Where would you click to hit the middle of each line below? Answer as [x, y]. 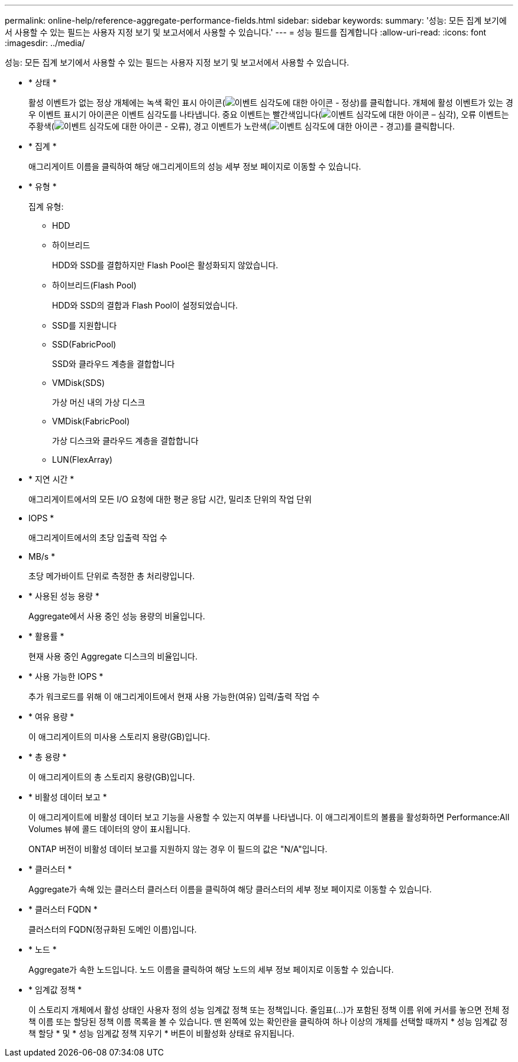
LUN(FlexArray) [82, 459]
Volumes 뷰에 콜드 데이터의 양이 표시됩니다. [109, 829]
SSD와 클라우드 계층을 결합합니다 [114, 364]
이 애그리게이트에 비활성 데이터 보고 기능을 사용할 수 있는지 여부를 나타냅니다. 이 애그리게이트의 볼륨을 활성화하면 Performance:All [269, 817]
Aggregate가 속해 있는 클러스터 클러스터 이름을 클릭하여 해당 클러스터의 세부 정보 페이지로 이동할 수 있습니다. [230, 889]
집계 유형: [46, 207]
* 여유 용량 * [51, 717]
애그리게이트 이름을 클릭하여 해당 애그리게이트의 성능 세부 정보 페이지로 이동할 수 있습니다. [195, 166]
